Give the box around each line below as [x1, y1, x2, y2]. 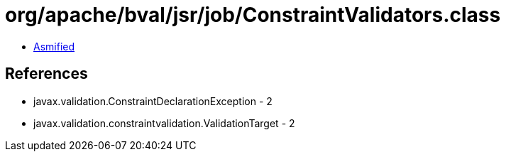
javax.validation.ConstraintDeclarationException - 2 [33, 94, 273, 107]
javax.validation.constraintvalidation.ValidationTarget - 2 [33, 117, 295, 129]
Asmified [33, 40, 75, 53]
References [5, 65, 88, 83]
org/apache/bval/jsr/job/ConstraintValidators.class [5, 3, 501, 27]
